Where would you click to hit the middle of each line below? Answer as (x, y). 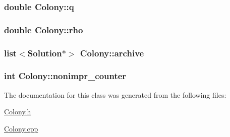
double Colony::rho (44, 29)
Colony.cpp (21, 128)
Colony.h (18, 112)
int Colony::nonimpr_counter (65, 76)
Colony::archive (112, 53)
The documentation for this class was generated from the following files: (115, 94)
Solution (45, 53)
